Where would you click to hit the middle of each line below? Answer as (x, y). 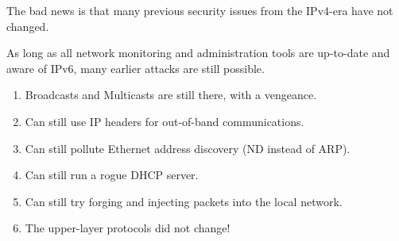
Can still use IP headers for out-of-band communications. (165, 121)
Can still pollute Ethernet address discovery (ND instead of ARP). (188, 148)
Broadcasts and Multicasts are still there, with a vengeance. (171, 95)
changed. (28, 26)
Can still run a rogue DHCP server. (112, 175)
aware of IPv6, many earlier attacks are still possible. (136, 68)
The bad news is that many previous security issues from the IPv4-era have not (200, 10)
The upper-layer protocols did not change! (128, 228)
